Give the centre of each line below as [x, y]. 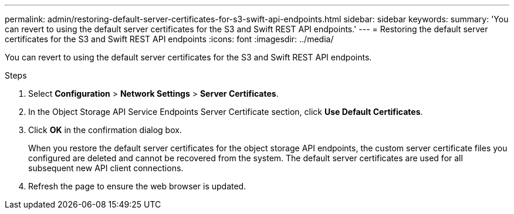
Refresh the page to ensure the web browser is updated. [137, 186]
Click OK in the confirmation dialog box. [105, 130]
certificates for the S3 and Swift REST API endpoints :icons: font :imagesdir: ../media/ [169, 39]
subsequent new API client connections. [106, 168]
